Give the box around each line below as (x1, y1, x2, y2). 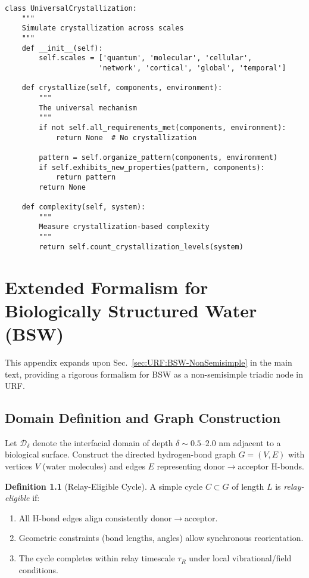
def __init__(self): (21, 44, 103, 52)
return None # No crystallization (55, 133, 197, 142)
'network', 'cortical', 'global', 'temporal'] (98, 63, 286, 72)
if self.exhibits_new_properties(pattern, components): (39, 163, 265, 172)
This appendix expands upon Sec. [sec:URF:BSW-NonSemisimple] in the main (5, 356, 292, 368)
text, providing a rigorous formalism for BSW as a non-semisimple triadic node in (5, 367, 303, 380)
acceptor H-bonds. (238, 460, 304, 472)
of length (232, 480, 264, 492)
